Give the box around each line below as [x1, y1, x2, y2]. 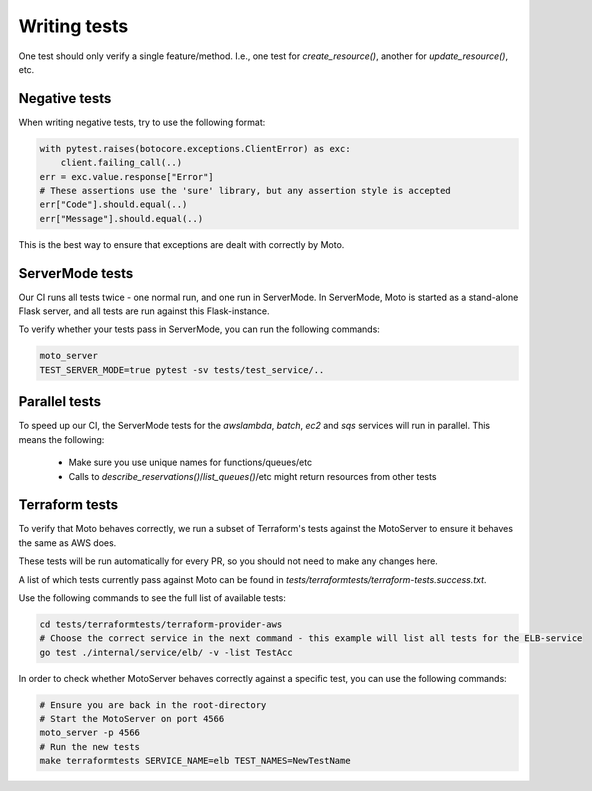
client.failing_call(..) [60, 157, 183, 169]
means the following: [18, 433, 105, 445]
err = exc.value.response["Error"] [39, 171, 214, 182]
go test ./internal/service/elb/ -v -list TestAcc [39, 646, 294, 658]
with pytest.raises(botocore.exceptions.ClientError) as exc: [39, 143, 351, 154]
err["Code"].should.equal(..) [39, 199, 188, 210]
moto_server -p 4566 [39, 727, 140, 739]
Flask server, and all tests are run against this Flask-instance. [18, 305, 270, 317]
